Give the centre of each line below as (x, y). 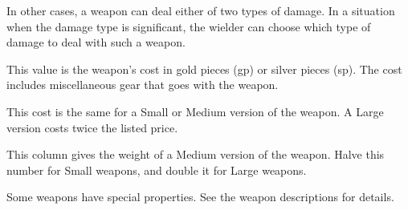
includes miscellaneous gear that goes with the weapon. (143, 85)
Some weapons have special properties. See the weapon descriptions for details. (200, 197)
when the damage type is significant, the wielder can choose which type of (189, 26)
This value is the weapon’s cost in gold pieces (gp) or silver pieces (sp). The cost (204, 69)
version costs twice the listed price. (92, 127)
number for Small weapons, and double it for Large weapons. (157, 170)
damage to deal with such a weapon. (96, 42)
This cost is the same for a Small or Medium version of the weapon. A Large (195, 111)
